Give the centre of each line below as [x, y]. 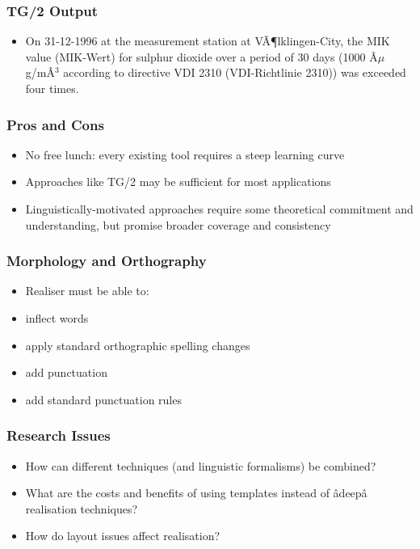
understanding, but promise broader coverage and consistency [178, 224]
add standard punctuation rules [103, 399]
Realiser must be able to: [87, 291]
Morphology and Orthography [107, 261]
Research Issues [59, 435]
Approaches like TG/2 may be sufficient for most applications [178, 182]
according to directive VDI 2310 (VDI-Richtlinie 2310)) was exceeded [235, 72]
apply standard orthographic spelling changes [138, 345]
